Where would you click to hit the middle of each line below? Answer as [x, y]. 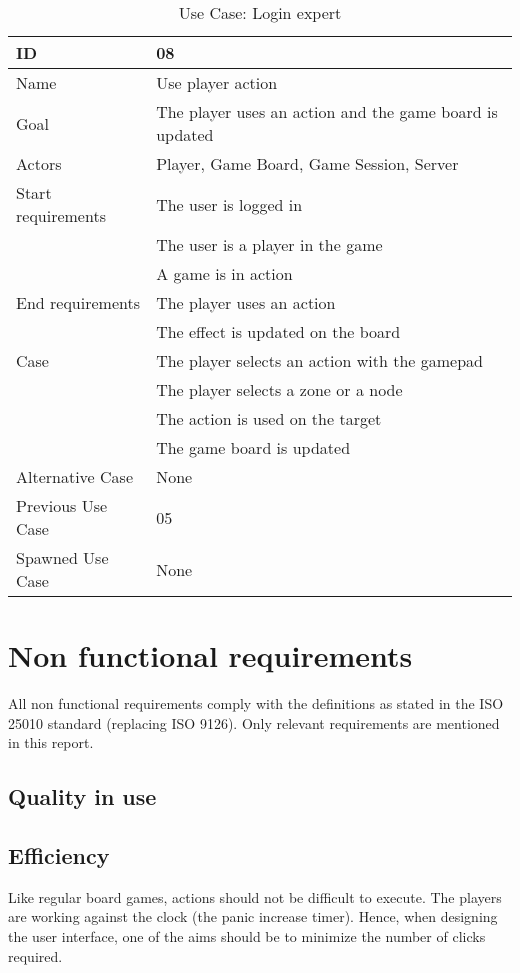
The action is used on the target [269, 418]
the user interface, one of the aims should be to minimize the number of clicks [247, 936]
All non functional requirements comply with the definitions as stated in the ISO [256, 703]
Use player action [217, 82]
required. [35, 955]
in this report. [51, 742]
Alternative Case [75, 476]
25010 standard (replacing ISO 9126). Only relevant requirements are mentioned [254, 722]
